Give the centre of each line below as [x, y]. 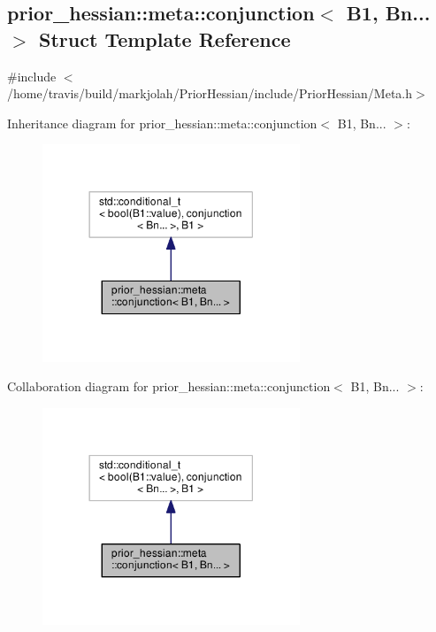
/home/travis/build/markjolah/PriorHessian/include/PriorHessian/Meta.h [210, 93]
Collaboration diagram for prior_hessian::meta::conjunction [169, 386]
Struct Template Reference [165, 39]
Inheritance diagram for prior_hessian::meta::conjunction [162, 123]
